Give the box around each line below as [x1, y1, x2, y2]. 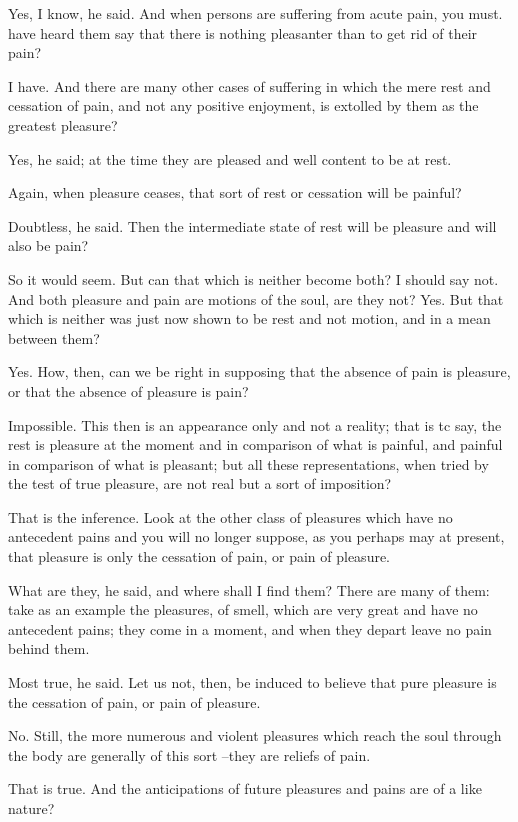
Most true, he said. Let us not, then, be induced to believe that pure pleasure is [8, 672, 497, 693]
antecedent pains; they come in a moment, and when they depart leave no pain [8, 618, 492, 639]
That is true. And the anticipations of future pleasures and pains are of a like [8, 778, 482, 799]
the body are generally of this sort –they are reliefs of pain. [8, 744, 371, 765]
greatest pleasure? [8, 114, 118, 135]
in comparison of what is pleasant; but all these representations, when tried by [8, 453, 489, 474]
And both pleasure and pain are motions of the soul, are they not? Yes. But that [8, 288, 504, 309]
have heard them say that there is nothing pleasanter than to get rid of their [8, 22, 478, 43]
